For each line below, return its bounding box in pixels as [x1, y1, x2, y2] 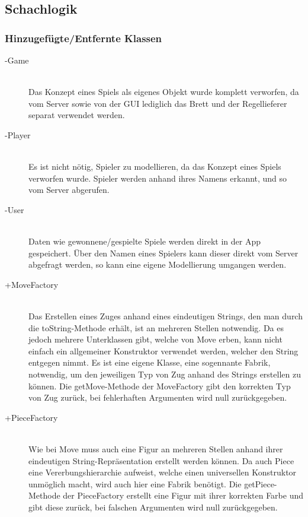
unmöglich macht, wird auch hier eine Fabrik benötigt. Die [28, 477, 242, 490]
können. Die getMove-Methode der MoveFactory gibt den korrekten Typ [28, 379, 291, 392]
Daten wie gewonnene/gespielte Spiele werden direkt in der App [28, 235, 261, 248]
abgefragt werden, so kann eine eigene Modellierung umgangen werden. [28, 258, 287, 271]
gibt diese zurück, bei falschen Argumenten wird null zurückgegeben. [28, 501, 278, 513]
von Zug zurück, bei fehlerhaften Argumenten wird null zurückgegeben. [28, 391, 287, 404]
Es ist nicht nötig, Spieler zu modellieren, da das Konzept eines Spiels [28, 160, 281, 173]
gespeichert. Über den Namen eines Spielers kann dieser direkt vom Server [28, 246, 299, 259]
